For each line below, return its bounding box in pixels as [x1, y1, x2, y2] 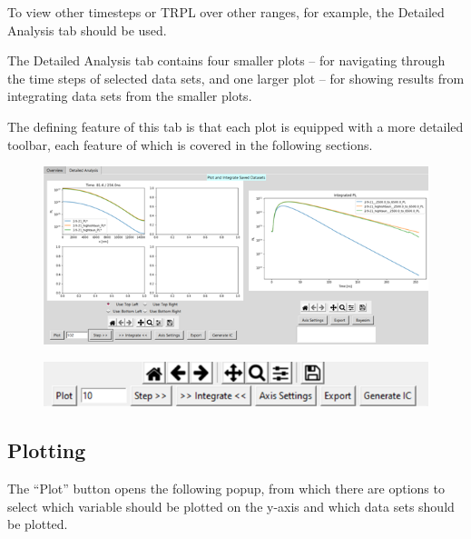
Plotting [7, 436, 86, 464]
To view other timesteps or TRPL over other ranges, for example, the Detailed [7, 3, 445, 21]
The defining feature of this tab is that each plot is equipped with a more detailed [7, 116, 464, 135]
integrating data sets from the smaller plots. [7, 86, 252, 105]
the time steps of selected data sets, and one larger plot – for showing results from [7, 68, 465, 87]
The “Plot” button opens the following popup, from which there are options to [7, 478, 445, 497]
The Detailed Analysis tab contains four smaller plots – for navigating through [7, 51, 446, 70]
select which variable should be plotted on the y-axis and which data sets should [7, 496, 455, 515]
